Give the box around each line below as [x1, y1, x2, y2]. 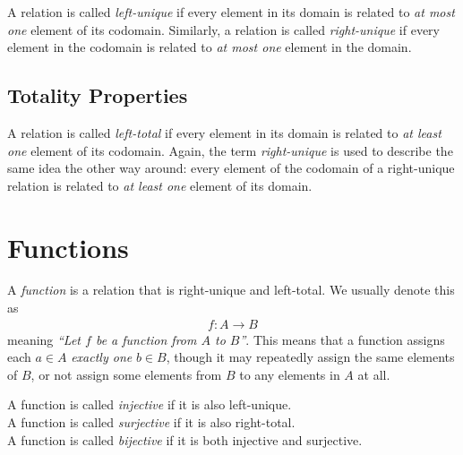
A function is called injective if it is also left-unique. [7, 395, 292, 414]
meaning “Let [7, 330, 81, 348]
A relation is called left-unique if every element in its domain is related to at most [7, 3, 455, 21]
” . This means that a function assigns [239, 330, 445, 348]
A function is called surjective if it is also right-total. [7, 413, 296, 432]
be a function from [95, 330, 197, 348]
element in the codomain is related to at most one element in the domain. [7, 38, 412, 56]
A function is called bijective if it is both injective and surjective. [7, 430, 363, 449]
